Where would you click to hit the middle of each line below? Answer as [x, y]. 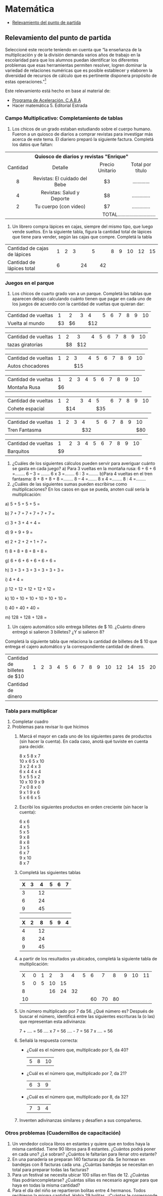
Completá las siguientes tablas [50, 873]
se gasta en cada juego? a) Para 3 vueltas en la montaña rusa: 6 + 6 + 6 [84, 468]
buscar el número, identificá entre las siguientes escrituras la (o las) [87, 1017]
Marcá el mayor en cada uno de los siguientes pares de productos [85, 736]
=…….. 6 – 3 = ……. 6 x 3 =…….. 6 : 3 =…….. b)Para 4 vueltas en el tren [82, 474]
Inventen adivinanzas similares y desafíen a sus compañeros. [81, 1120]
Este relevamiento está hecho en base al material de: [58, 91]
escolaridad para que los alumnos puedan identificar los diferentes [72, 60]
